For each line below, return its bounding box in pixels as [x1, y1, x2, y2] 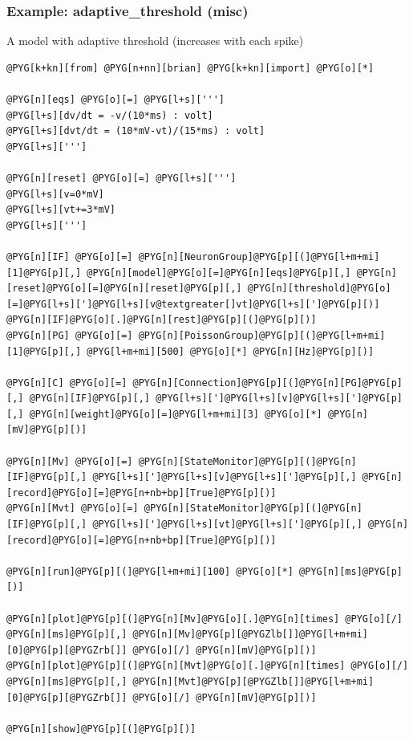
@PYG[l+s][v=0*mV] [6, 188, 104, 200]
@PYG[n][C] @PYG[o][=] [6, 377, 128, 389]
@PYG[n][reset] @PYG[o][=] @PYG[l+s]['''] [6, 172, 237, 184]
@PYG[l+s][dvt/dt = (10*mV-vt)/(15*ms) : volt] [6, 125, 265, 137]
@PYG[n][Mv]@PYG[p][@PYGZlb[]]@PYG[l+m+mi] [132, 629, 369, 641]
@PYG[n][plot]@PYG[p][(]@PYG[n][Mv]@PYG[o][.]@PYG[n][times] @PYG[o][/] [6, 613, 403, 625]
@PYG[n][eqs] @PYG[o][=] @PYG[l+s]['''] [6, 94, 225, 105]
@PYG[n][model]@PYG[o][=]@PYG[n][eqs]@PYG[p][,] [87, 267, 351, 279]
